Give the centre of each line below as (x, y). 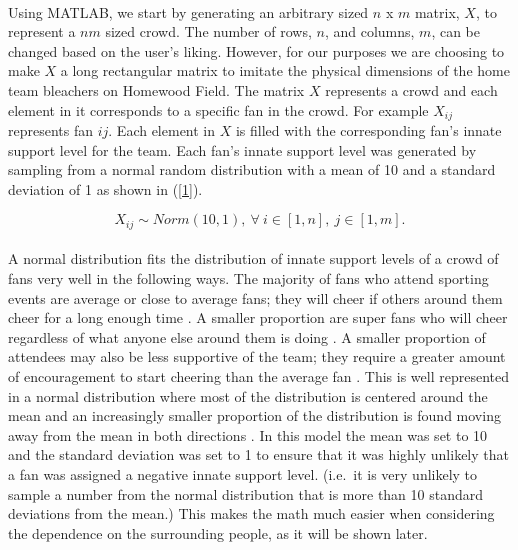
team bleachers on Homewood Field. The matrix (156, 89)
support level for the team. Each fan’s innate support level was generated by (242, 149)
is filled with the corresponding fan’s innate (368, 130)
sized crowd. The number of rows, (208, 31)
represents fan (51, 130)
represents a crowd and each (411, 89)
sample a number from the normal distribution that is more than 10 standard (246, 493)
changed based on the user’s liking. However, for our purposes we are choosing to (256, 50)
